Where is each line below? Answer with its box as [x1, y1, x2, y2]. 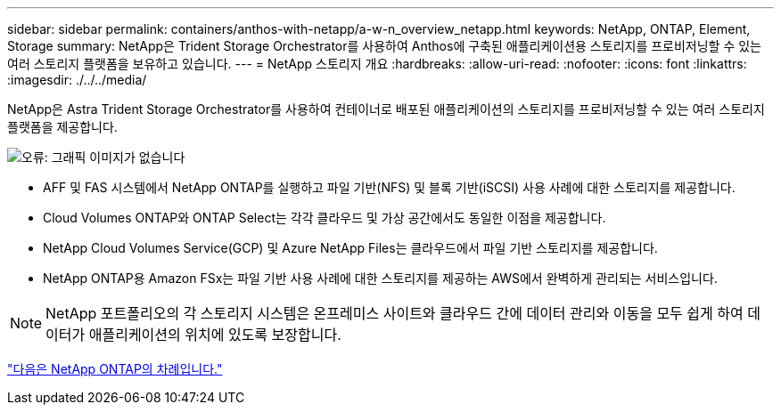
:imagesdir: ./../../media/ [7, 72, 147, 87]
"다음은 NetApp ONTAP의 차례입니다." [7, 361, 223, 376]
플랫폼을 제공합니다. [7, 119, 118, 134]
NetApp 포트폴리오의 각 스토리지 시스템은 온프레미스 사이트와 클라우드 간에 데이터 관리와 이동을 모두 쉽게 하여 [45, 304, 744, 322]
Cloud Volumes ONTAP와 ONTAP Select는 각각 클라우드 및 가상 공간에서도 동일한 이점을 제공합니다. [43, 210, 606, 225]
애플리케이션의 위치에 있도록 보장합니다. [88, 326, 341, 343]
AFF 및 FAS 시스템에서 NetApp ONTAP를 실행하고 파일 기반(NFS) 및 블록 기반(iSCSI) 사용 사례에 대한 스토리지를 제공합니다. [43, 180, 736, 195]
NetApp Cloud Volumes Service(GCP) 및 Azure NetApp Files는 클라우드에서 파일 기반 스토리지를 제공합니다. [43, 240, 658, 255]
